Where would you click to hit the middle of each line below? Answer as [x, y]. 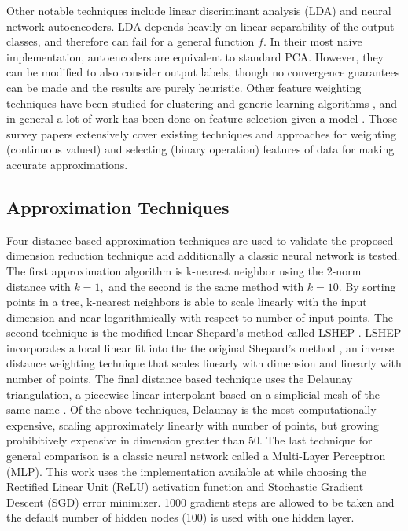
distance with [39, 286]
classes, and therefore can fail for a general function [130, 41]
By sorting [371, 286]
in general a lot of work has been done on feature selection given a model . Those [202, 118]
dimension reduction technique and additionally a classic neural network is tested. [204, 255]
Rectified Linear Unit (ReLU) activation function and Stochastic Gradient [185, 487]
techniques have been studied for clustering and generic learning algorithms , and [202, 103]
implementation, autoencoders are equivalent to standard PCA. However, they [195, 56]
